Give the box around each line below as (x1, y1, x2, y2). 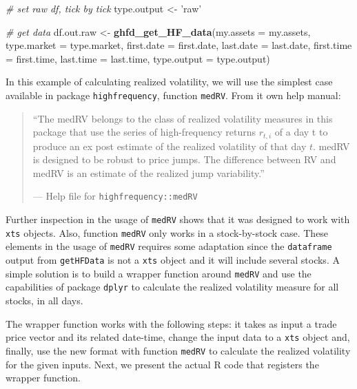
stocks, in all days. (6, 293, 83, 308)
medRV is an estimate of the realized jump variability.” (32, 165, 265, 180)
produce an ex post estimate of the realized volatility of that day (32, 138, 307, 153)
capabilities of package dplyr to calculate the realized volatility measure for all (6, 280, 339, 294)
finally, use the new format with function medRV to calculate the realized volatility (6, 343, 351, 357)
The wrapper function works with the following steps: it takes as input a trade (6, 316, 337, 330)
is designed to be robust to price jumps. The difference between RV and (32, 152, 336, 167)
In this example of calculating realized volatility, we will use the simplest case (6, 74, 333, 89)
